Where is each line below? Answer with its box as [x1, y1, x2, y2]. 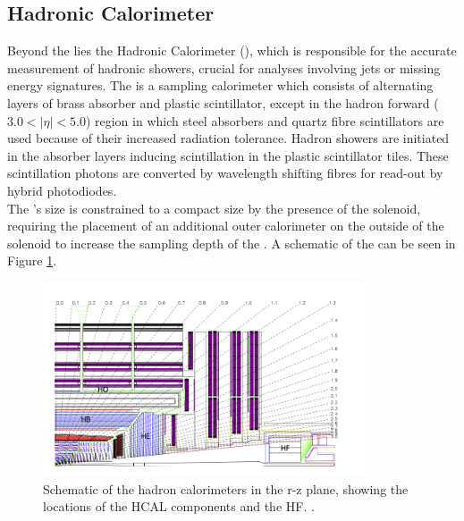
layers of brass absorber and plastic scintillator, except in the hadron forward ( [7, 93, 439, 112]
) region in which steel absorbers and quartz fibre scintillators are [85, 111, 444, 130]
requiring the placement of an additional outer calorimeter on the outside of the [7, 216, 444, 235]
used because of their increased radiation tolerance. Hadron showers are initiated [7, 129, 450, 147]
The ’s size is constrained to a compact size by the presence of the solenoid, [7, 198, 421, 217]
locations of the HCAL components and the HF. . [43, 497, 315, 516]
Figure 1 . [7, 251, 57, 270]
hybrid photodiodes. [7, 181, 117, 199]
